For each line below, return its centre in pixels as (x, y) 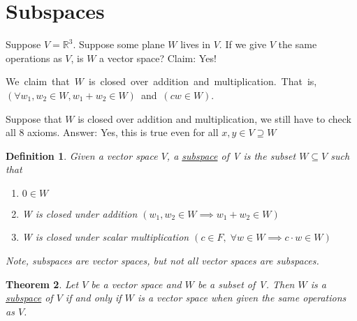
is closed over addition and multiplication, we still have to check (215, 118)
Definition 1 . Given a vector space (82, 155)
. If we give (243, 44)
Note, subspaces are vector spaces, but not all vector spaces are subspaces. (162, 261)
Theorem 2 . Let (42, 284)
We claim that (38, 81)
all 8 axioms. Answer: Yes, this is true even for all (112, 132)
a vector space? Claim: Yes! (158, 58)
